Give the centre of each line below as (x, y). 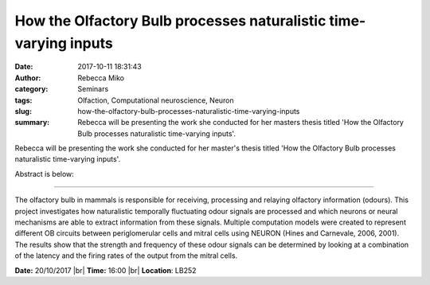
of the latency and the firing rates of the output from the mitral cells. (126, 256)
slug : (23, 111)
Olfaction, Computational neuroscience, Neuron (156, 100)
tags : (23, 100)
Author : (28, 78)
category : (31, 89)
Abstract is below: (45, 174)
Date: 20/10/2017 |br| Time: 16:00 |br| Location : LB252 (106, 270)
